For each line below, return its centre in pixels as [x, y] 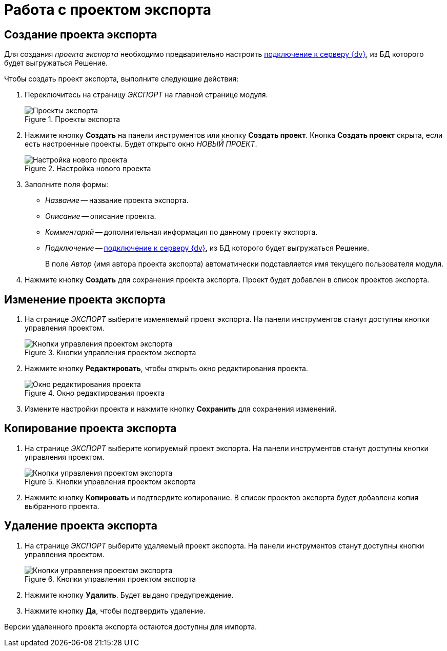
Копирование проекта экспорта [90, 429]
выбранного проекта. [62, 506]
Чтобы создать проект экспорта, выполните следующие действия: [121, 79]
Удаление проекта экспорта [81, 526]
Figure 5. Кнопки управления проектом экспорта [110, 481]
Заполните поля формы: [67, 185]
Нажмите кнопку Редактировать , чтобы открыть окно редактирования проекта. [166, 369]
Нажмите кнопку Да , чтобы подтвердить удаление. [115, 611]
